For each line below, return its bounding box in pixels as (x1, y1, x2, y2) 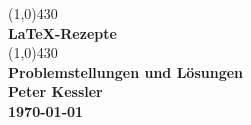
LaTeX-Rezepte (8, 22, 117, 43)
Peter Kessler (8, 81, 103, 102)
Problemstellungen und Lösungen (8, 61, 244, 82)
